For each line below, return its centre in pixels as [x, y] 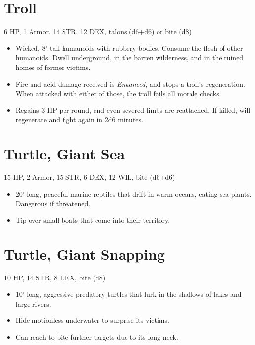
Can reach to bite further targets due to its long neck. [97, 336]
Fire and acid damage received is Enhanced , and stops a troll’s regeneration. [130, 84]
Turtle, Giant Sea [64, 154]
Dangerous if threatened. [53, 203]
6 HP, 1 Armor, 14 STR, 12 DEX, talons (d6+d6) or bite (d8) [98, 31]
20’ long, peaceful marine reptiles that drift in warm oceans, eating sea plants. [133, 193]
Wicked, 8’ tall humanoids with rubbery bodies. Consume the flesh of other [129, 48]
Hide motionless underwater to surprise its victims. [92, 320]
